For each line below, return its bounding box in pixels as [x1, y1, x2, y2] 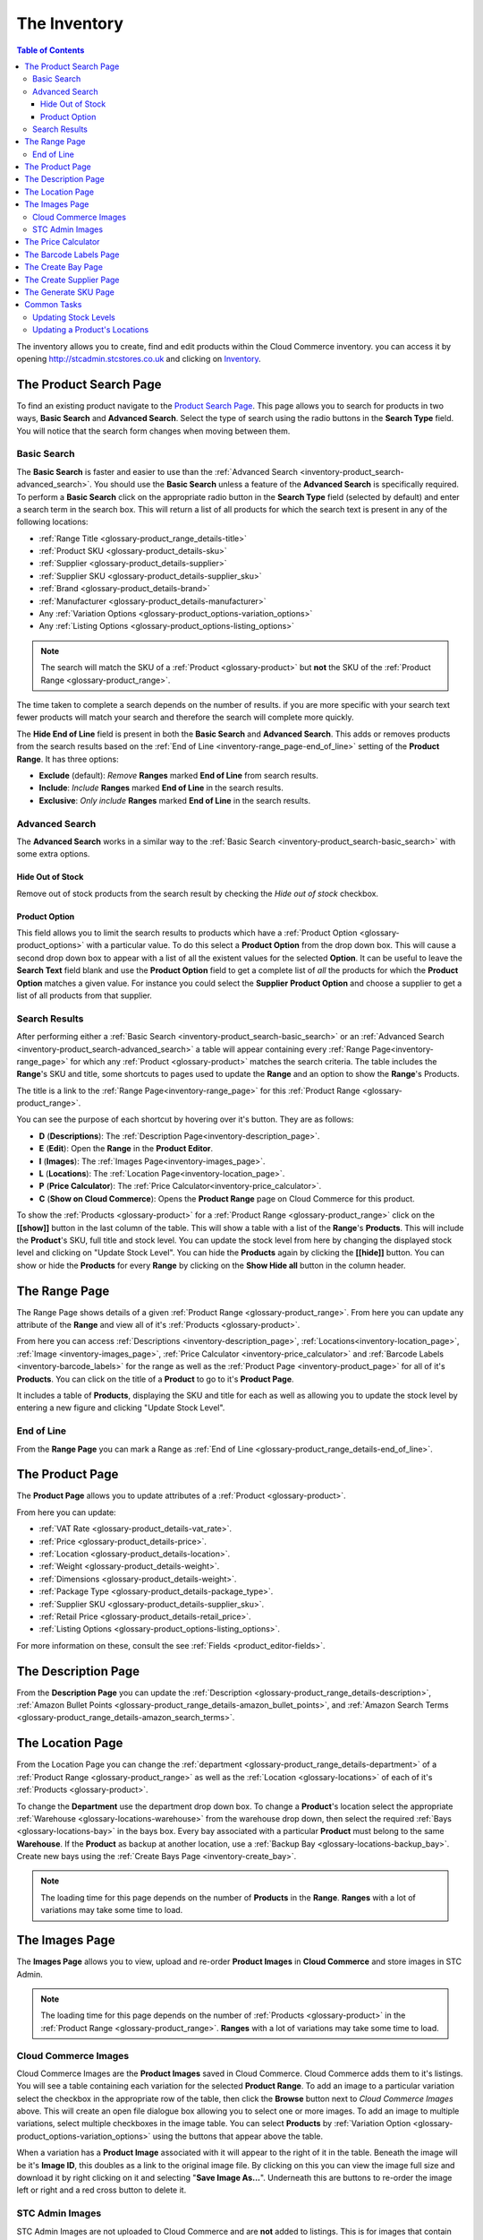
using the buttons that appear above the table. [152, 2131, 324, 2141]
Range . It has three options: [16, 754, 120, 764]
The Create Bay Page [24, 262, 103, 272]
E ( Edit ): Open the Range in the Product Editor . [38, 1143, 214, 1154]
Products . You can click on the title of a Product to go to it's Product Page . [16, 1374, 294, 1384]
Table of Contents [16, 45, 85, 56]
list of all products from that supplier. [16, 990, 152, 1001]
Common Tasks [24, 299, 82, 310]
